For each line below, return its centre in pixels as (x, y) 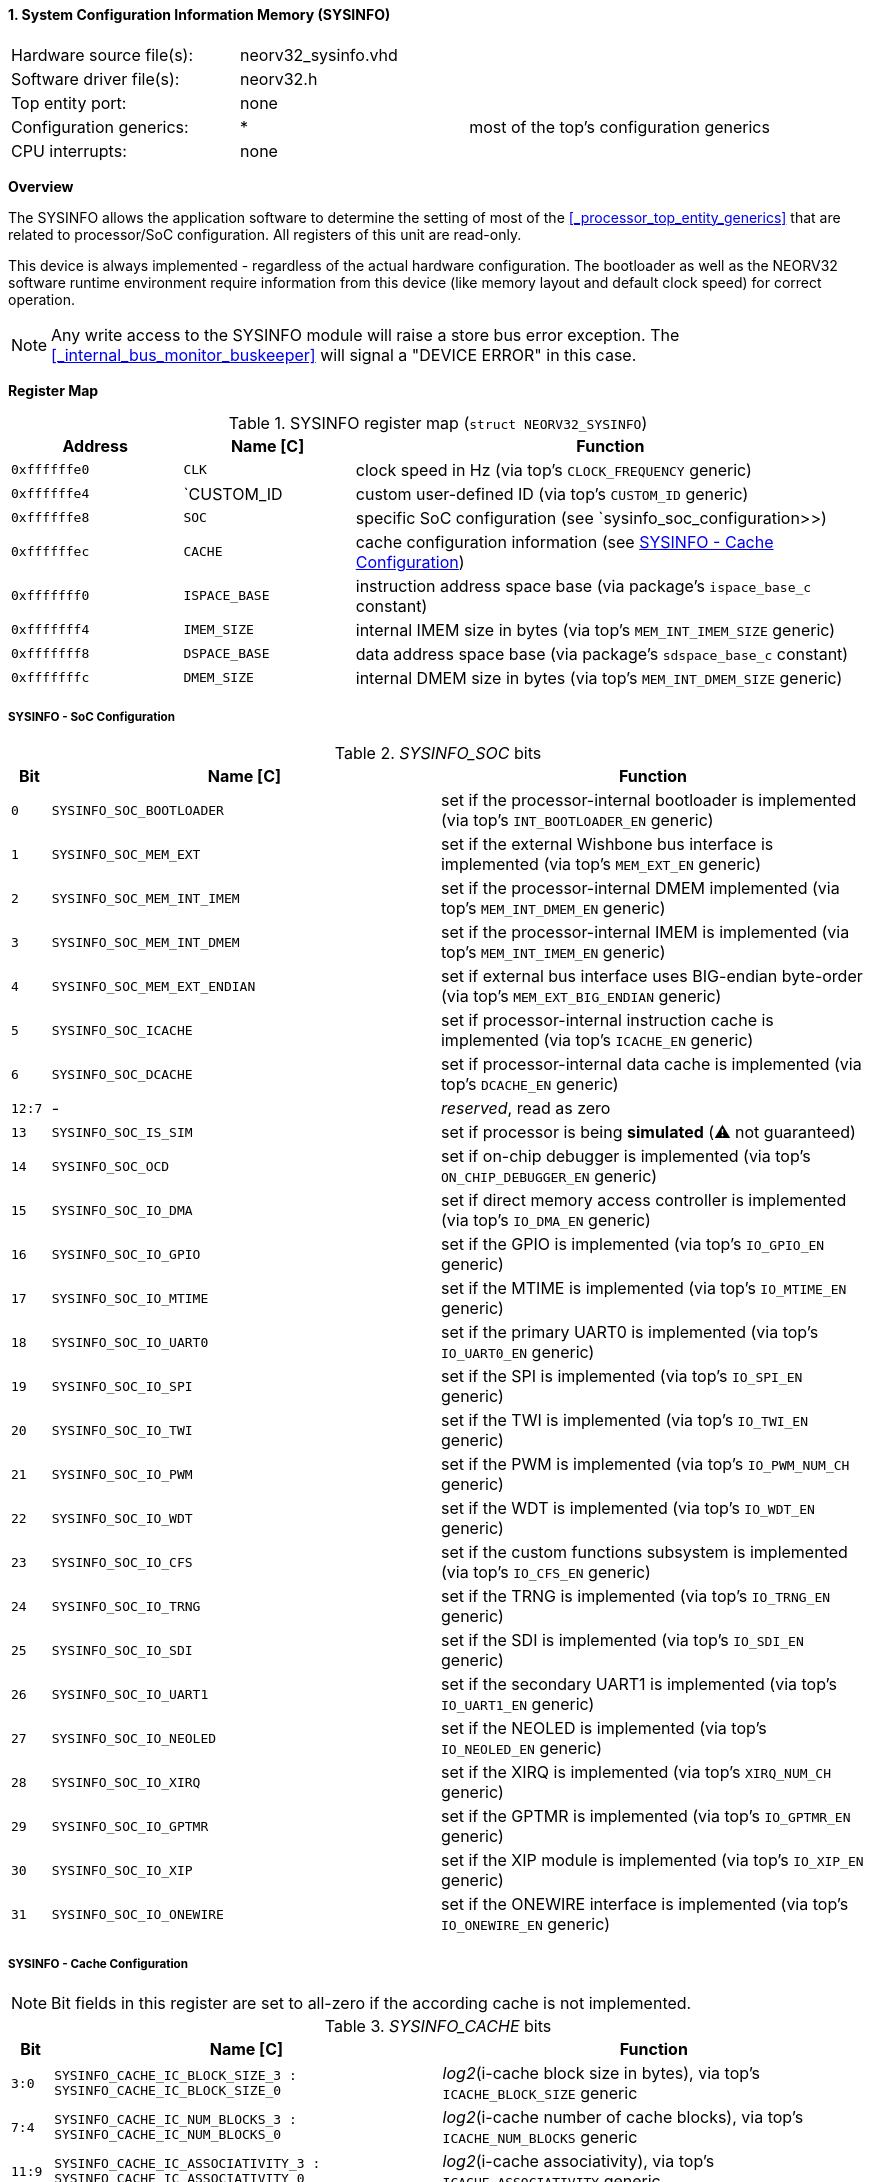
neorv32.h (279, 78)
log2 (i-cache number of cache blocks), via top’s (623, 2117)
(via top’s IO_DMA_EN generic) (545, 1220)
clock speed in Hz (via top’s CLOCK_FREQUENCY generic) (553, 469)
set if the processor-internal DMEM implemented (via (640, 888)
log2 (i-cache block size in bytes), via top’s (601, 2073)
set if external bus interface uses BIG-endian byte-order (651, 976)
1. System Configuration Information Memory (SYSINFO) (199, 14)
